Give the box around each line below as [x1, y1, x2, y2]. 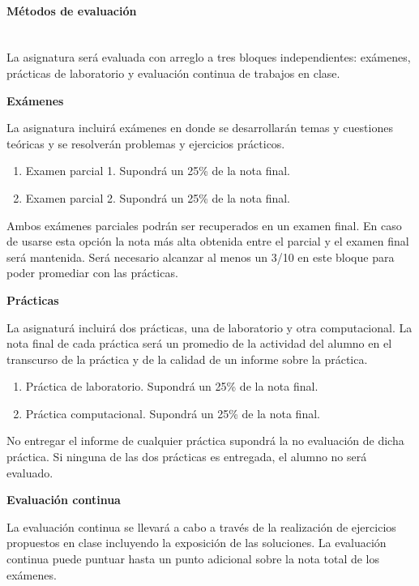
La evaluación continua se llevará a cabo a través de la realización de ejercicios [6, 518, 396, 535]
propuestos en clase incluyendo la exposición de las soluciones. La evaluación [6, 534, 387, 551]
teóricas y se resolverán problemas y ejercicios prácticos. [6, 135, 285, 152]
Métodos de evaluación [6, 2, 137, 19]
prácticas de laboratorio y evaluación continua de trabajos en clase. [6, 64, 340, 81]
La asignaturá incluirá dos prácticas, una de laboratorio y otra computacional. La [6, 319, 413, 336]
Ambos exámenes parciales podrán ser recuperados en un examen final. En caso [6, 216, 402, 233]
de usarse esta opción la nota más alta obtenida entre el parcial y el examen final [6, 233, 409, 250]
